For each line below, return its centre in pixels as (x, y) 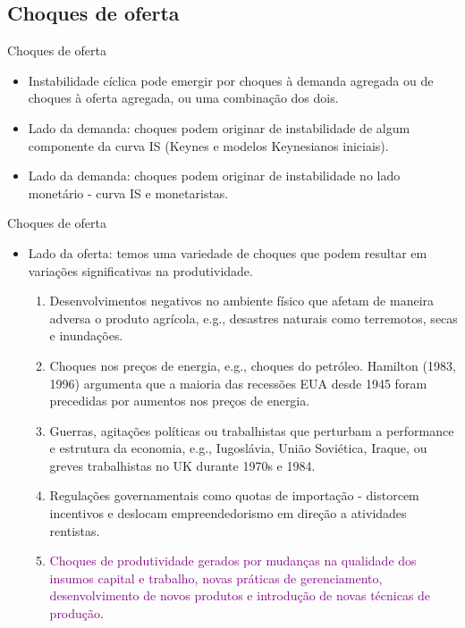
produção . (76, 613)
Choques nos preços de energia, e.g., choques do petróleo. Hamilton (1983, (253, 365)
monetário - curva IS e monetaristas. (128, 193)
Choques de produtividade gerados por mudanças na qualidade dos (233, 561)
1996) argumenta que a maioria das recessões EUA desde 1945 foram (238, 383)
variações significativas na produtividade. (140, 270)
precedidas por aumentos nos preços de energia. (180, 401)
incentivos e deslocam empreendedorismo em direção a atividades (228, 513)
